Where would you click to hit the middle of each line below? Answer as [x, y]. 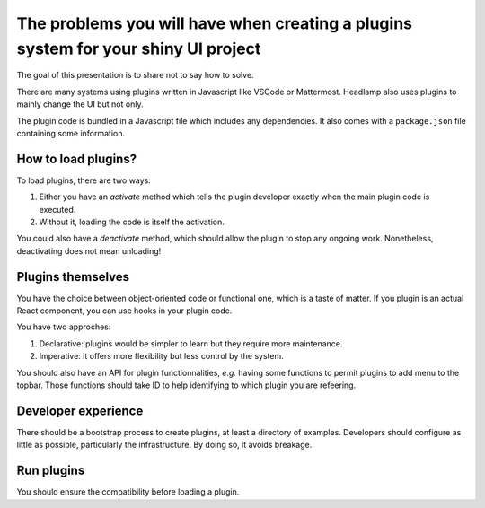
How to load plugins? [77, 158]
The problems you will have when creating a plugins [215, 23]
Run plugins [51, 471]
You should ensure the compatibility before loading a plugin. [128, 492]
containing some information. [71, 133]
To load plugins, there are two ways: [84, 180]
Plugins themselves [73, 277]
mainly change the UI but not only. [80, 104]
